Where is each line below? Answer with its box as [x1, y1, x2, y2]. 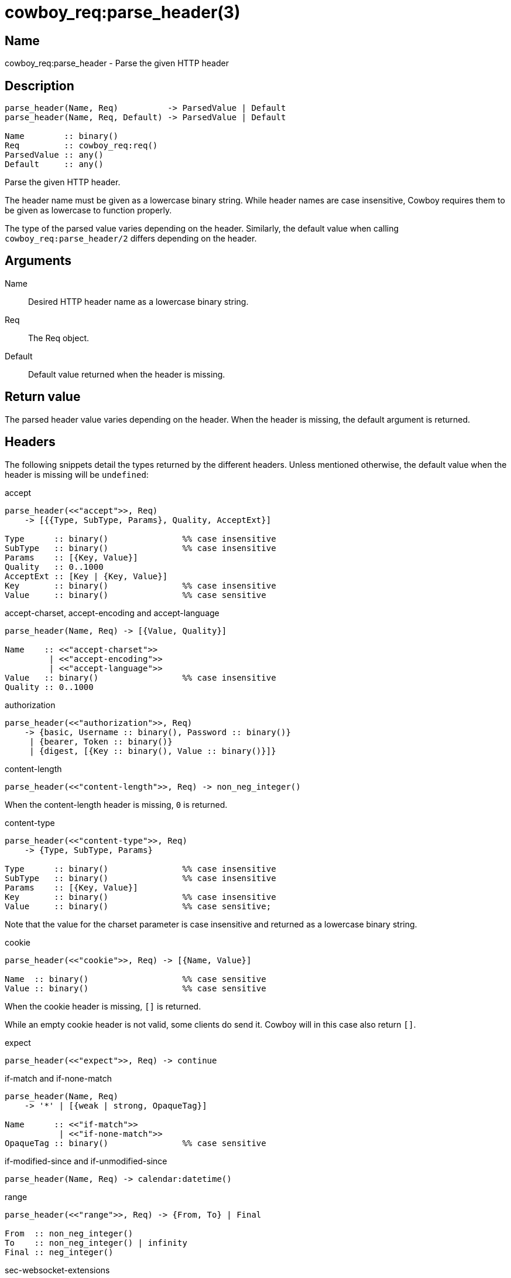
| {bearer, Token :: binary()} [29, 736, 173, 746]
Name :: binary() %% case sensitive [5, 974, 266, 984]
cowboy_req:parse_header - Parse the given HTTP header [5, 58, 229, 69]
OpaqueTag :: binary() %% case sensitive [5, 1138, 266, 1148]
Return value [5, 389, 81, 405]
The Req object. [28, 332, 90, 343]
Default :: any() [5, 159, 104, 169]
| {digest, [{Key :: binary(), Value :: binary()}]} [29, 746, 276, 756]
